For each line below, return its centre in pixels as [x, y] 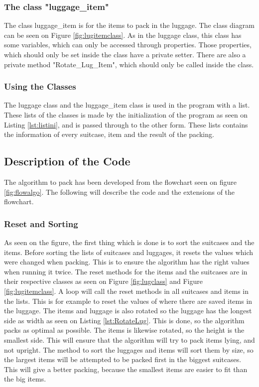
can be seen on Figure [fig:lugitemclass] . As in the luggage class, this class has [123, 35]
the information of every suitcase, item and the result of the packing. [109, 134]
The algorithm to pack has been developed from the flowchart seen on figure [120, 182]
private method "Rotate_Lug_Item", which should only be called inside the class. [129, 64]
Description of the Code [67, 161]
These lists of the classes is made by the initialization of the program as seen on [126, 115]
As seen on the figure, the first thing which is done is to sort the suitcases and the [129, 242]
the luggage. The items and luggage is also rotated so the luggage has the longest [128, 311]
